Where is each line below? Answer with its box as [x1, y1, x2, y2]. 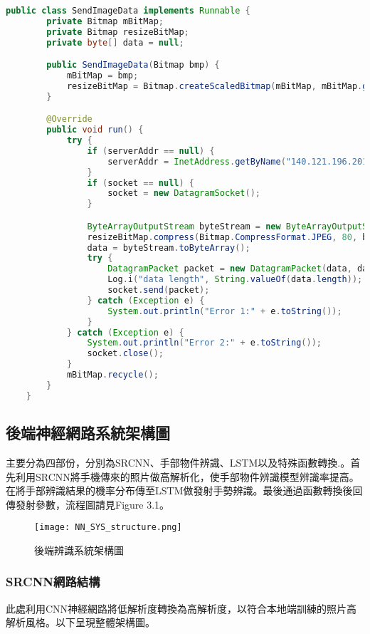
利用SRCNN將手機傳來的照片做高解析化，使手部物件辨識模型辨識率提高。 [15, 469, 359, 484]
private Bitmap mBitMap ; [46, 16, 164, 26]
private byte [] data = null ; [46, 37, 184, 48]
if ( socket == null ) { [87, 177, 194, 188]
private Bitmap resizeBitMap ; [46, 26, 189, 37]
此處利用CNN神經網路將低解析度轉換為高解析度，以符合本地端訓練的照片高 [6, 601, 357, 615]
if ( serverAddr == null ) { [87, 145, 215, 156]
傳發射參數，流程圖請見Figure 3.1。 [6, 497, 170, 511]
